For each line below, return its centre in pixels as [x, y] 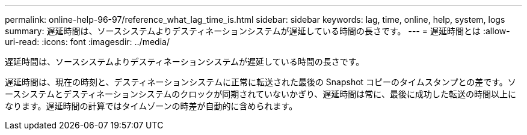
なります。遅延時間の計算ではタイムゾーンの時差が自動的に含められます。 [151, 106]
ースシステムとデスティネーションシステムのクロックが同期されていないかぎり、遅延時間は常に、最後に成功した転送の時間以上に [260, 94]
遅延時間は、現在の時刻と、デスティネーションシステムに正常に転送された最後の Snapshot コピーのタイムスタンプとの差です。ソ [260, 82]
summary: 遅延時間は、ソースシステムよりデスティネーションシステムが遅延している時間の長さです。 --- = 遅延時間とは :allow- [257, 31]
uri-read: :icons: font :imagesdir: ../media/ [87, 42]
